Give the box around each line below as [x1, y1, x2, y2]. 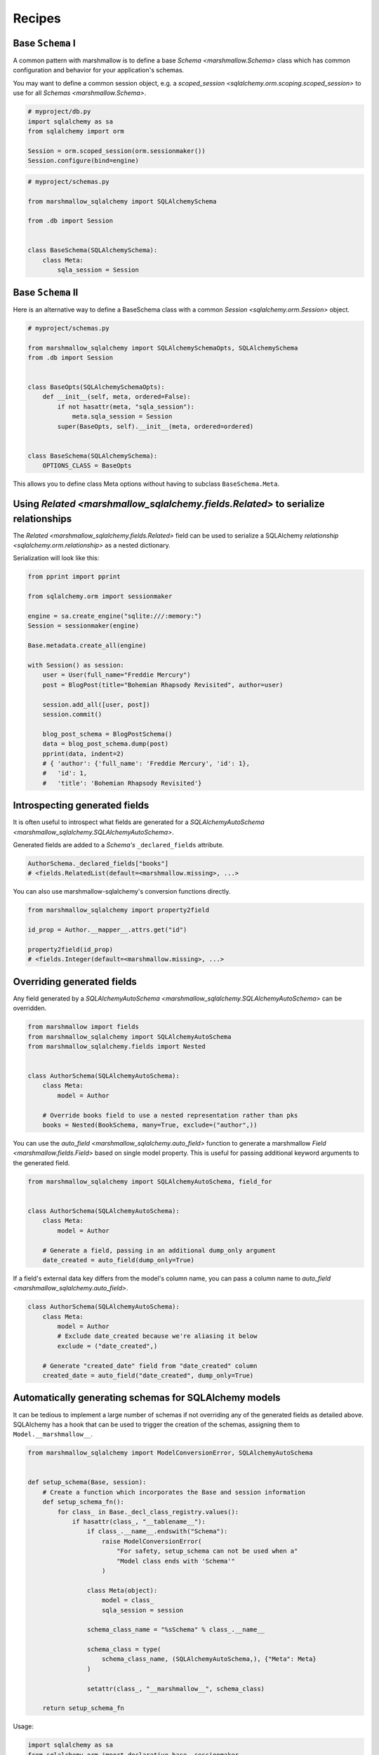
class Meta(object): [86, 1587, 158, 1594]
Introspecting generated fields [13, 800, 149, 812]
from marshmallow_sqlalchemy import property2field [27, 906, 210, 914]
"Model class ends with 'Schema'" [116, 1557, 235, 1565]
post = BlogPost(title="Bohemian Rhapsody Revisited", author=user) [42, 681, 284, 689]
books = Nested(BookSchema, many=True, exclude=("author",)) [42, 1121, 258, 1130]
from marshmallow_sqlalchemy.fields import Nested [27, 1042, 206, 1050]
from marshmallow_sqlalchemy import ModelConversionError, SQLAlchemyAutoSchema [27, 1449, 313, 1457]
